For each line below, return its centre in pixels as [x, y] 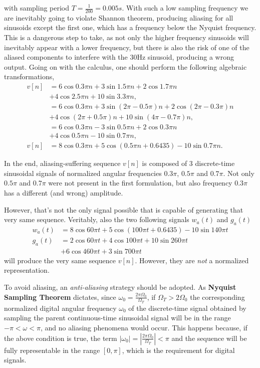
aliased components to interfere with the [66, 57]
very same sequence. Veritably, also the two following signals [97, 219]
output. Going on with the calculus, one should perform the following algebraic [125, 66]
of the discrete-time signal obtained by [187, 308]
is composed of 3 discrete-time [188, 163]
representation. [27, 270]
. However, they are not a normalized [192, 260]
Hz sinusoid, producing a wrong [185, 57]
